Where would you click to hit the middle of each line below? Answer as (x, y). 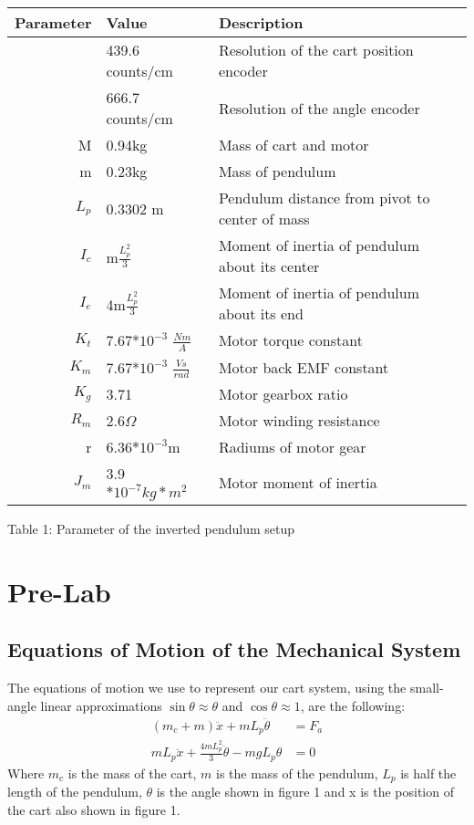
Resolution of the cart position (316, 50)
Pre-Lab (59, 591)
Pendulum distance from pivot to (324, 198)
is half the (428, 773)
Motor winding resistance (299, 421)
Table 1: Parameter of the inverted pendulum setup (151, 529)
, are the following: (353, 705)
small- (427, 688)
